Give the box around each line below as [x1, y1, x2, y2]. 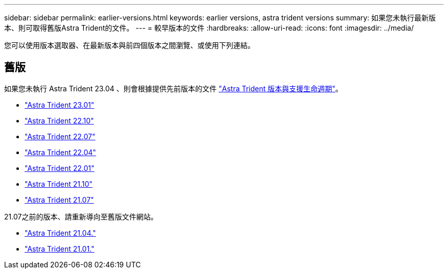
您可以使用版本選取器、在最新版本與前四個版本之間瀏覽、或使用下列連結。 [4, 41, 255, 49]
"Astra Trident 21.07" [25, 195, 94, 204]
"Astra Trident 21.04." [25, 228, 96, 237]
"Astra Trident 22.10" [25, 116, 94, 125]
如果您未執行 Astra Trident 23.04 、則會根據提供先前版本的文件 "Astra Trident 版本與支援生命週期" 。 [4, 84, 343, 93]
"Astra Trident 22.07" [25, 132, 96, 141]
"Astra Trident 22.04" [25, 147, 96, 157]
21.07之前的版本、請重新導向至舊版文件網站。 [4, 212, 158, 221]
